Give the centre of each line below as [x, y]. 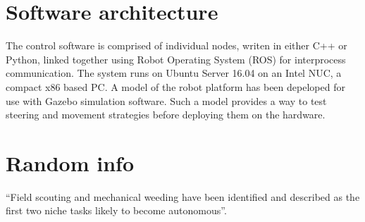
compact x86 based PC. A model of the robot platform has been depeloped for [175, 86]
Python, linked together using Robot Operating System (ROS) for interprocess [176, 59]
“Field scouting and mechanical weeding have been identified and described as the [183, 196]
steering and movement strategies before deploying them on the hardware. [166, 115]
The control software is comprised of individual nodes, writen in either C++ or [177, 45]
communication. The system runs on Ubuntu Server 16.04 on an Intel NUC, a [174, 73]
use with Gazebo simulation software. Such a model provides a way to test [166, 100]
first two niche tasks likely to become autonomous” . [116, 210]
